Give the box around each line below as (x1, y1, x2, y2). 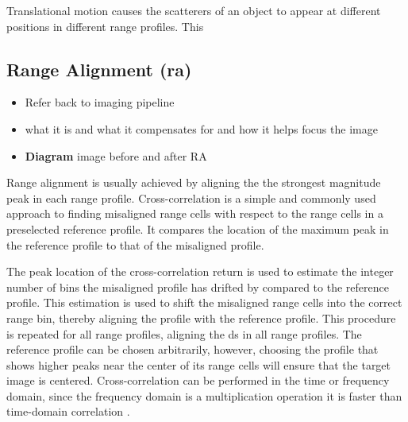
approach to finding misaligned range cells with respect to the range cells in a (6, 205, 383, 222)
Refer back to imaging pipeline (25, 94, 175, 110)
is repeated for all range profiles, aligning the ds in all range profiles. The (6, 325, 362, 342)
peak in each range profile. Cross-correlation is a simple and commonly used (6, 189, 376, 206)
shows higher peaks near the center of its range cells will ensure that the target (6, 356, 391, 373)
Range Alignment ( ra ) (6, 56, 192, 81)
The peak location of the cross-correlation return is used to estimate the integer (6, 263, 394, 280)
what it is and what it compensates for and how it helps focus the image (25, 120, 378, 137)
